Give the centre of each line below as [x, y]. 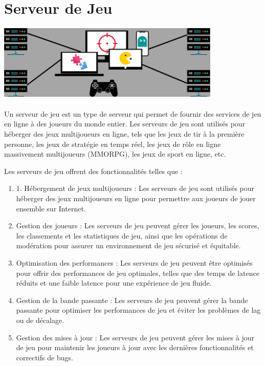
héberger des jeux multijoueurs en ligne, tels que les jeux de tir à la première [124, 134]
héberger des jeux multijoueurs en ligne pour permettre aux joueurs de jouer [136, 198]
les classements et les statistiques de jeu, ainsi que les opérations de [122, 235]
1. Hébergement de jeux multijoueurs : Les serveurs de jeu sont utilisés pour [135, 188]
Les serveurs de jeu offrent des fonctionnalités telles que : [93, 171]
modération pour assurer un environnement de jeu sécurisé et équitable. [128, 245]
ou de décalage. [40, 320]
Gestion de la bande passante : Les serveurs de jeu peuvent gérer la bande [132, 300]
